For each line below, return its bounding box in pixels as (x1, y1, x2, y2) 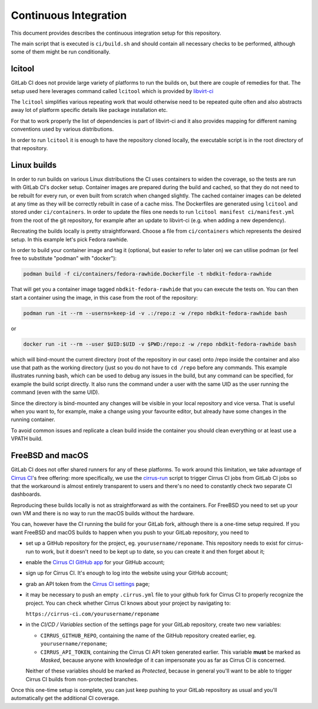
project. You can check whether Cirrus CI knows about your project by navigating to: (25, 599, 231, 607)
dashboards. (11, 491, 42, 498)
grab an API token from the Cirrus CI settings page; (25, 580, 150, 587)
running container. (11, 416, 55, 423)
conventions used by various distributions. (11, 125, 114, 132)
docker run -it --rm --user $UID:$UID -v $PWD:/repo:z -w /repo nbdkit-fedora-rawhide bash (23, 340, 297, 347)
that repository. (11, 144, 48, 151)
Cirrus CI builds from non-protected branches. (25, 675, 138, 683)
